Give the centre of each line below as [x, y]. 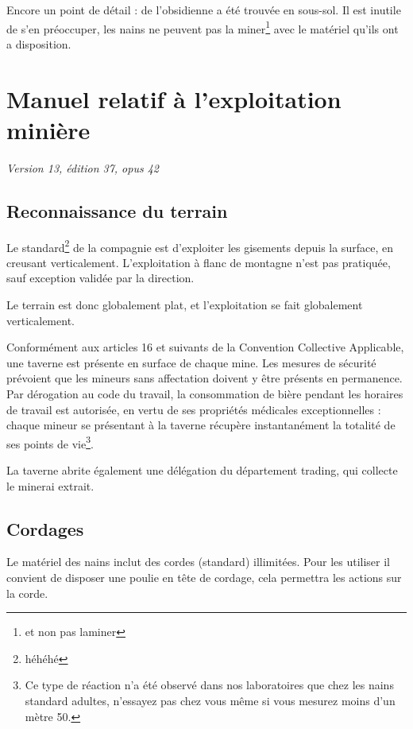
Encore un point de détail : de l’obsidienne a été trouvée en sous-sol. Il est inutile [204, 10]
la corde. [27, 593]
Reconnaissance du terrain [117, 210]
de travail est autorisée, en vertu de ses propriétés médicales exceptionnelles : [194, 409]
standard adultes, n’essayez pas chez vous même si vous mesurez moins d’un [210, 700]
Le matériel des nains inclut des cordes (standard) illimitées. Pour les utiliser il [199, 562]
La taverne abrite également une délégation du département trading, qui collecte [202, 469]
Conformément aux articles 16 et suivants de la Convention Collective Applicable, [205, 347]
